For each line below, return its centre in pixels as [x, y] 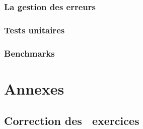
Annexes [34, 88]
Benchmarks [29, 53]
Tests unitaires [34, 30]
